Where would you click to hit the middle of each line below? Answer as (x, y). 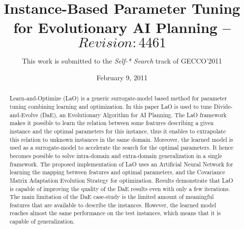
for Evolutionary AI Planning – (122, 27)
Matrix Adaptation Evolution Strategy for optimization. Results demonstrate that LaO (121, 180)
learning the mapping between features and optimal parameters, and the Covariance (117, 172)
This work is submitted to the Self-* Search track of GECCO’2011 (122, 61)
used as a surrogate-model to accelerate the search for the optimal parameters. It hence (122, 147)
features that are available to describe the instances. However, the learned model (113, 205)
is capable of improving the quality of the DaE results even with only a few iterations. (120, 188)
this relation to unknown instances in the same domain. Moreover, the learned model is (121, 139)
